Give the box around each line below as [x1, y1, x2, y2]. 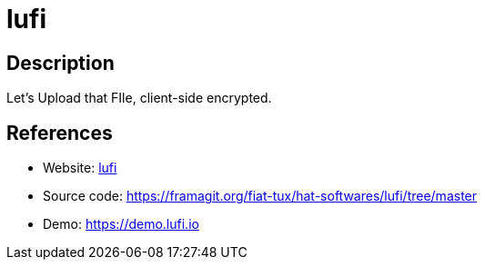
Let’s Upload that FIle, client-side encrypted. [6, 90, 272, 106]
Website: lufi [43, 160, 117, 176]
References [6, 121, 113, 144]
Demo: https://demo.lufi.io [43, 216, 199, 232]
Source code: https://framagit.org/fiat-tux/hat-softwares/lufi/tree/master [43, 188, 478, 204]
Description [6, 51, 115, 74]
